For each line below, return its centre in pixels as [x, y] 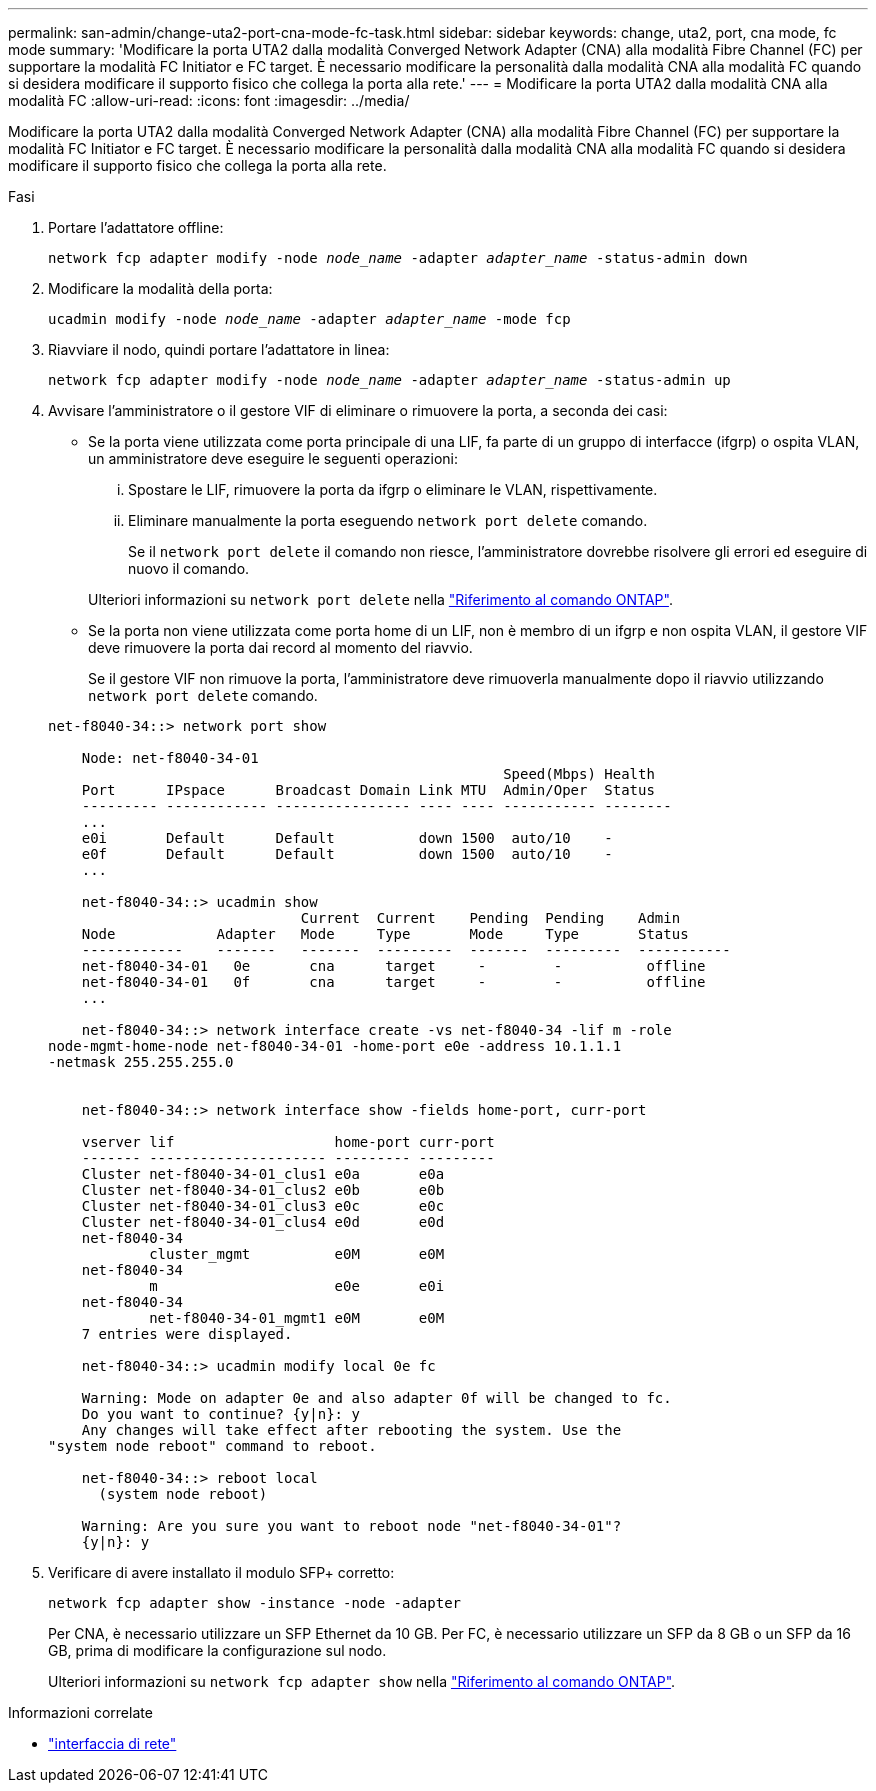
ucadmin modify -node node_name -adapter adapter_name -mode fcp [309, 319]
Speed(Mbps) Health [579, 774]
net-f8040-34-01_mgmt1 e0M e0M [297, 1318]
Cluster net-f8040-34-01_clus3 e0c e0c [263, 1206]
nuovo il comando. [189, 568]
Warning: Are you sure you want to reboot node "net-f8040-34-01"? [351, 1526]
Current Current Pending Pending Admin [490, 918]
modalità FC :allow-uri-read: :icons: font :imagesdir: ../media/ [209, 100]
